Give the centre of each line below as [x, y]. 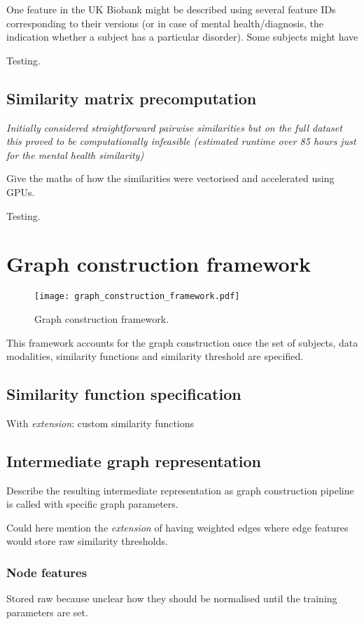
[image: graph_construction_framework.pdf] [137, 297]
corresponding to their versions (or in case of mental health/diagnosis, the [165, 23]
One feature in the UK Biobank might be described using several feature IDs [171, 9]
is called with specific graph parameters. [92, 504]
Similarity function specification [124, 394]
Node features [47, 572]
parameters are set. [47, 612]
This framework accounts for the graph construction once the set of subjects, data [182, 342]
